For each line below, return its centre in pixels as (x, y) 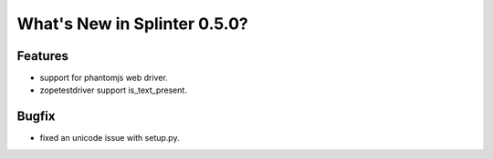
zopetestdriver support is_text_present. (113, 90)
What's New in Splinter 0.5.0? (132, 24)
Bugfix (36, 117)
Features (42, 56)
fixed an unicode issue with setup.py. (110, 138)
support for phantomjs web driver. (104, 78)
